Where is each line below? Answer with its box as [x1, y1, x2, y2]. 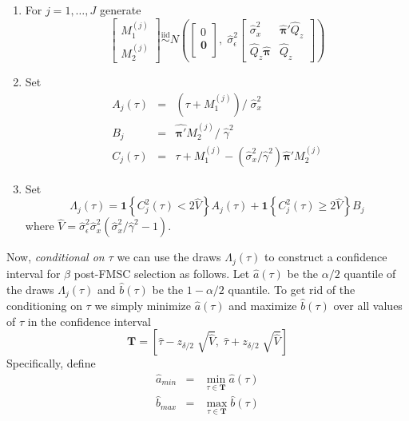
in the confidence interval [27, 312, 151, 329]
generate [100, 2, 141, 18]
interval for [6, 264, 61, 281]
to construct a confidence [264, 248, 387, 265]
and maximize [228, 296, 297, 313]
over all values [333, 296, 403, 313]
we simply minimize [94, 296, 191, 313]
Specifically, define [6, 355, 96, 371]
